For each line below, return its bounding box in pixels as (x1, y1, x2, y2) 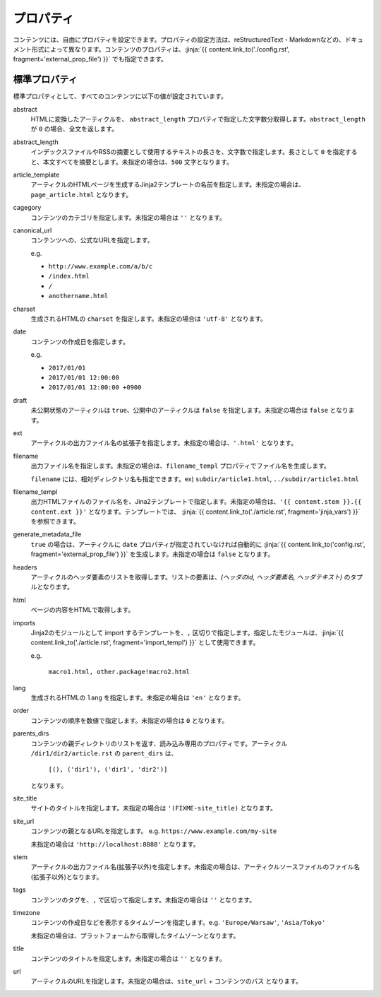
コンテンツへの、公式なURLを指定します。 (30, 236, 154, 244)
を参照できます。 (30, 517, 80, 526)
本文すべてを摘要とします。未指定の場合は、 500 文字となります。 (42, 158, 233, 166)
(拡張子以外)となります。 (30, 873, 103, 881)
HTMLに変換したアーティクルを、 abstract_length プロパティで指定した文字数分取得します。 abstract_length (30, 115, 366, 124)
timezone (13, 908, 40, 916)
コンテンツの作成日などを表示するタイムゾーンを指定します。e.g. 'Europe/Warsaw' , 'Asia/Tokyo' (30, 919, 326, 927)
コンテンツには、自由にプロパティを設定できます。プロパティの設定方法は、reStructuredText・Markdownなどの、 (13, 35, 345, 44)
